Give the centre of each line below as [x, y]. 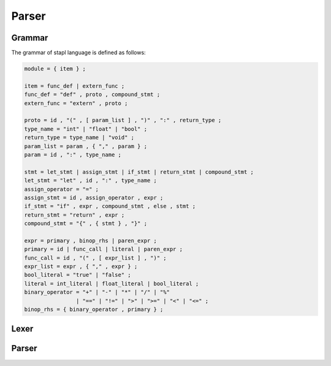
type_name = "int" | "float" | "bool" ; [86, 129]
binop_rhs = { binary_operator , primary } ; [94, 309]
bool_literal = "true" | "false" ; [78, 275]
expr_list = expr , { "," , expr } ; [81, 267]
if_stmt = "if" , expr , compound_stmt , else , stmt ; [110, 206]
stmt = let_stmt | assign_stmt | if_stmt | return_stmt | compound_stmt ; [139, 172]
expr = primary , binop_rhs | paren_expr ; [91, 240]
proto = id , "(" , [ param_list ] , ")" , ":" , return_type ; [123, 120]
